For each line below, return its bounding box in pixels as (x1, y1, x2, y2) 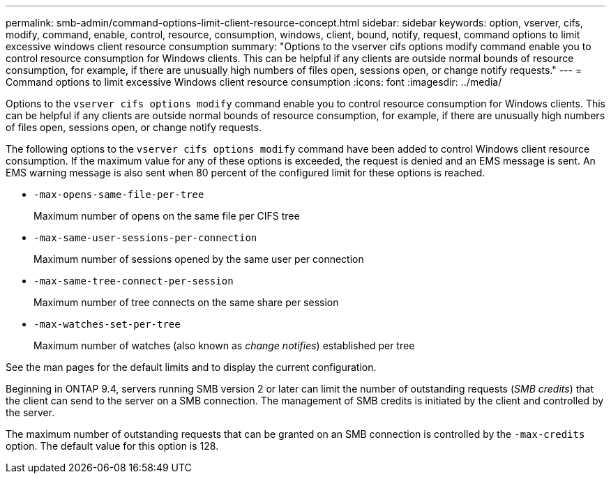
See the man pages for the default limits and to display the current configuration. (6, 361, 377, 373)
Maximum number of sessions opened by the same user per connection (33, 253, 364, 265)
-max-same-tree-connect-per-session (33, 275, 234, 287)
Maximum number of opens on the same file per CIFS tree (33, 210, 300, 222)
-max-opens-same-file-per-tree (33, 189, 204, 200)
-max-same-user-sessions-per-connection (33, 232, 257, 243)
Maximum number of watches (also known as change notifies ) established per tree (33, 340, 415, 351)
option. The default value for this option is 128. (6, 440, 219, 452)
